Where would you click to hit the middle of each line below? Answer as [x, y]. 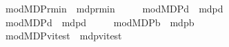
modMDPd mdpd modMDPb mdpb [100, 22]
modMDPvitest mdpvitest [63, 36]
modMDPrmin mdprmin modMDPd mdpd [114, 8]
